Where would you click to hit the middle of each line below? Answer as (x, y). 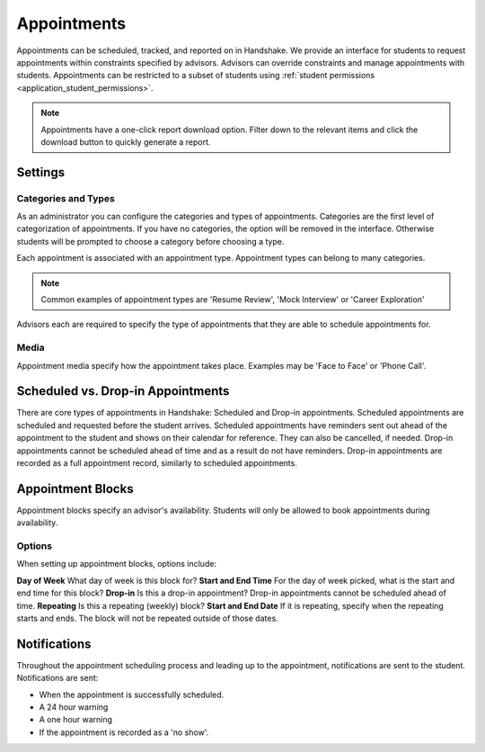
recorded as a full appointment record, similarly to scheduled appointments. (157, 463)
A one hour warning (75, 720)
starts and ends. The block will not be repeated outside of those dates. (147, 618)
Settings (41, 172)
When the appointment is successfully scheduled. (132, 694)
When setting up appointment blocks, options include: (117, 564)
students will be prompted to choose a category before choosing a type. (150, 241)
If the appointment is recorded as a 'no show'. (124, 732)
